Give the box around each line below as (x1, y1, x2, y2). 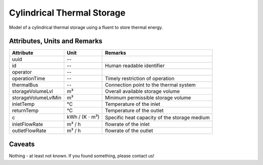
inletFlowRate (12, 121, 43, 127)
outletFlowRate (12, 127, 46, 134)
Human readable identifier (105, 62, 165, 69)
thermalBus (12, 82, 38, 88)
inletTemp (12, 101, 35, 107)
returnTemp (12, 107, 39, 114)
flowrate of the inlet (105, 121, 150, 127)
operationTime (12, 75, 46, 82)
